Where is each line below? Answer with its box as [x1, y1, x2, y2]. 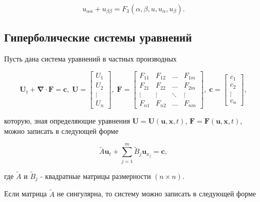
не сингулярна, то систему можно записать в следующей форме [57, 188, 256, 199]
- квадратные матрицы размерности [40, 170, 151, 181]
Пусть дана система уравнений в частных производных [4, 53, 177, 64]
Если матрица [4, 188, 47, 199]
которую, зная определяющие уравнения [4, 115, 130, 126]
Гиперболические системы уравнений [4, 29, 192, 45]
